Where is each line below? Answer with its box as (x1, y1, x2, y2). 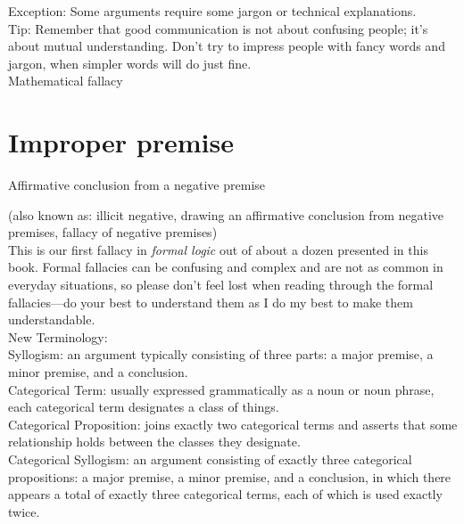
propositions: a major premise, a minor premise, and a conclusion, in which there (8, 467, 452, 486)
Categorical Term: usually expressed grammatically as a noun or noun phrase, (8, 380, 435, 398)
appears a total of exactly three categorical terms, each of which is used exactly (8, 485, 443, 504)
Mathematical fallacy (8, 71, 123, 90)
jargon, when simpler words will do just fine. (8, 53, 252, 72)
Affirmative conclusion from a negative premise (8, 176, 266, 194)
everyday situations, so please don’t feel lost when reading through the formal (8, 275, 434, 294)
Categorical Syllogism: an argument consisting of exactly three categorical (8, 450, 412, 468)
